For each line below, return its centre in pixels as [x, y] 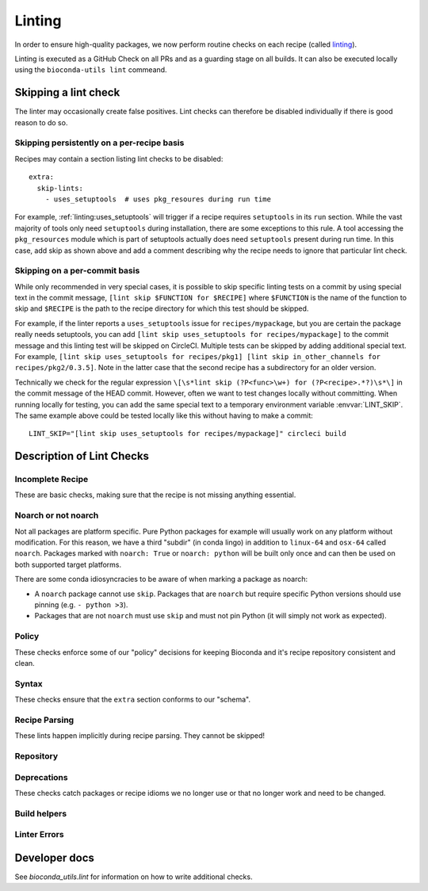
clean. [25, 663]
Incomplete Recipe [52, 480]
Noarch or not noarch [57, 515]
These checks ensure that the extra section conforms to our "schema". [133, 700]
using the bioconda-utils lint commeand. [91, 70]
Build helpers [41, 813]
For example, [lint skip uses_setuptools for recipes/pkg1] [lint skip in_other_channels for [198, 356]
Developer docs [55, 857]
